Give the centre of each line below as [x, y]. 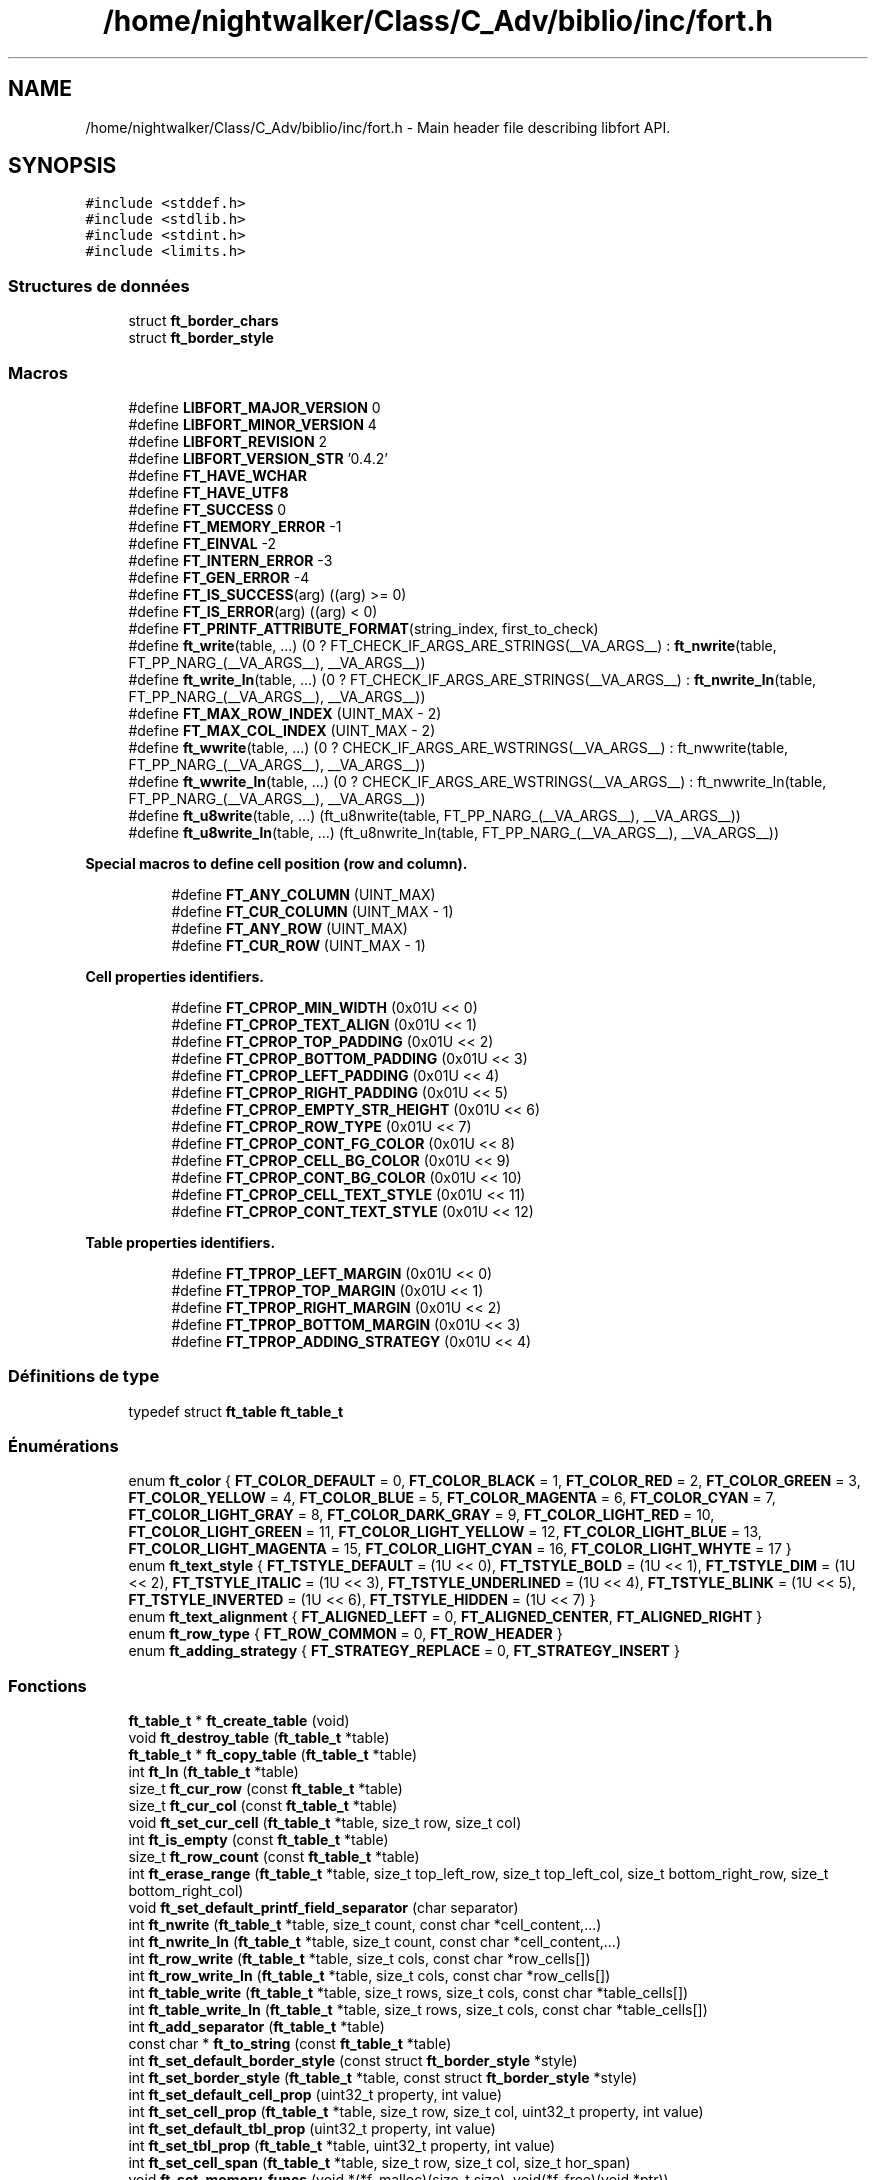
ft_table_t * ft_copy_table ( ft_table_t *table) [273, 1755]
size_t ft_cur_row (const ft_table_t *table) [265, 1789]
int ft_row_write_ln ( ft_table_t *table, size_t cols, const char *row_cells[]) [369, 1976]
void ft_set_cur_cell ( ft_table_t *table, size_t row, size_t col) [325, 1823]
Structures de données [99, 285]
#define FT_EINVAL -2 [202, 543]
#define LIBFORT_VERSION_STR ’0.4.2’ [258, 458]
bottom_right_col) [186, 1891]
